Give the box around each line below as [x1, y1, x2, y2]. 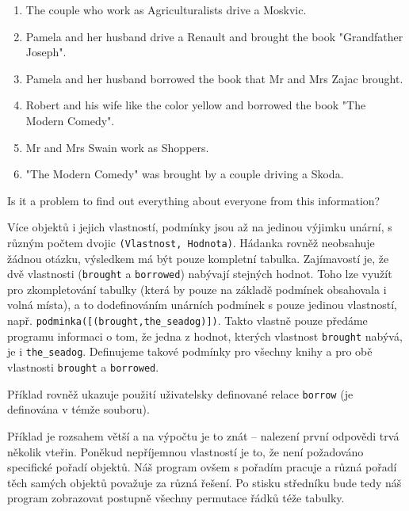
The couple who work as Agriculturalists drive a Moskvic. [25, 2, 307, 17]
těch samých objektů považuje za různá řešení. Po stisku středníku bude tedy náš [7, 474, 402, 490]
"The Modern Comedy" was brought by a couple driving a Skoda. [25, 166, 344, 182]
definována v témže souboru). [7, 401, 150, 418]
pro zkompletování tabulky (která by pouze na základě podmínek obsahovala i [7, 280, 387, 297]
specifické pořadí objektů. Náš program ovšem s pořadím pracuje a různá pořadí [7, 459, 397, 475]
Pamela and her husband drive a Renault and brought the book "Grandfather [25, 28, 403, 44]
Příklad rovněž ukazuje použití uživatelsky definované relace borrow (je [7, 385, 354, 402]
